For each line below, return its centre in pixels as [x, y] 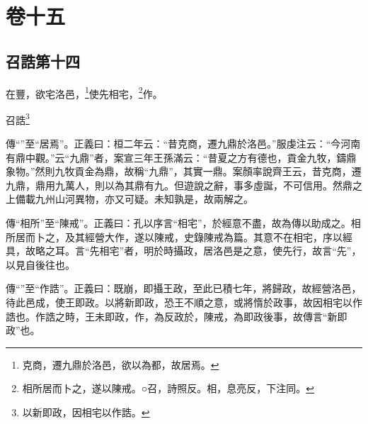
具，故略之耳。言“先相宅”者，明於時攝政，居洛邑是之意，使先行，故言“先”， [184, 251]
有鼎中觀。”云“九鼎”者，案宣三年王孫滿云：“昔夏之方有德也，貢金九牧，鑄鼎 [181, 157]
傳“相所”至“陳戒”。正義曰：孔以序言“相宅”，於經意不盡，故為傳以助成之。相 [183, 223]
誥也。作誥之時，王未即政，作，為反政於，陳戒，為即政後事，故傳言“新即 [177, 316]
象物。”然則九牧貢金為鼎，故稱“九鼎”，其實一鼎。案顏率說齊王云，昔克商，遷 [184, 171]
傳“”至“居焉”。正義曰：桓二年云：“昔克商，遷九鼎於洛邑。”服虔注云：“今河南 [183, 144]
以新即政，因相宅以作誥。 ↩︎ [86, 412]
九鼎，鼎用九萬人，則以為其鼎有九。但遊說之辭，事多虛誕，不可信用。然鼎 [179, 185]
